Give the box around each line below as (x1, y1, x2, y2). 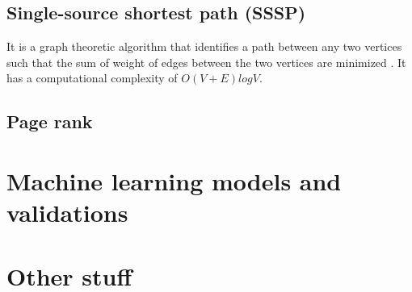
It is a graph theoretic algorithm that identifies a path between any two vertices (6, 38, 402, 55)
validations (6, 196, 128, 229)
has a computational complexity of (6, 69, 178, 86)
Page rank (6, 109, 93, 134)
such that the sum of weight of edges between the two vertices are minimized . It (6, 53, 406, 70)
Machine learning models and (6, 164, 342, 197)
